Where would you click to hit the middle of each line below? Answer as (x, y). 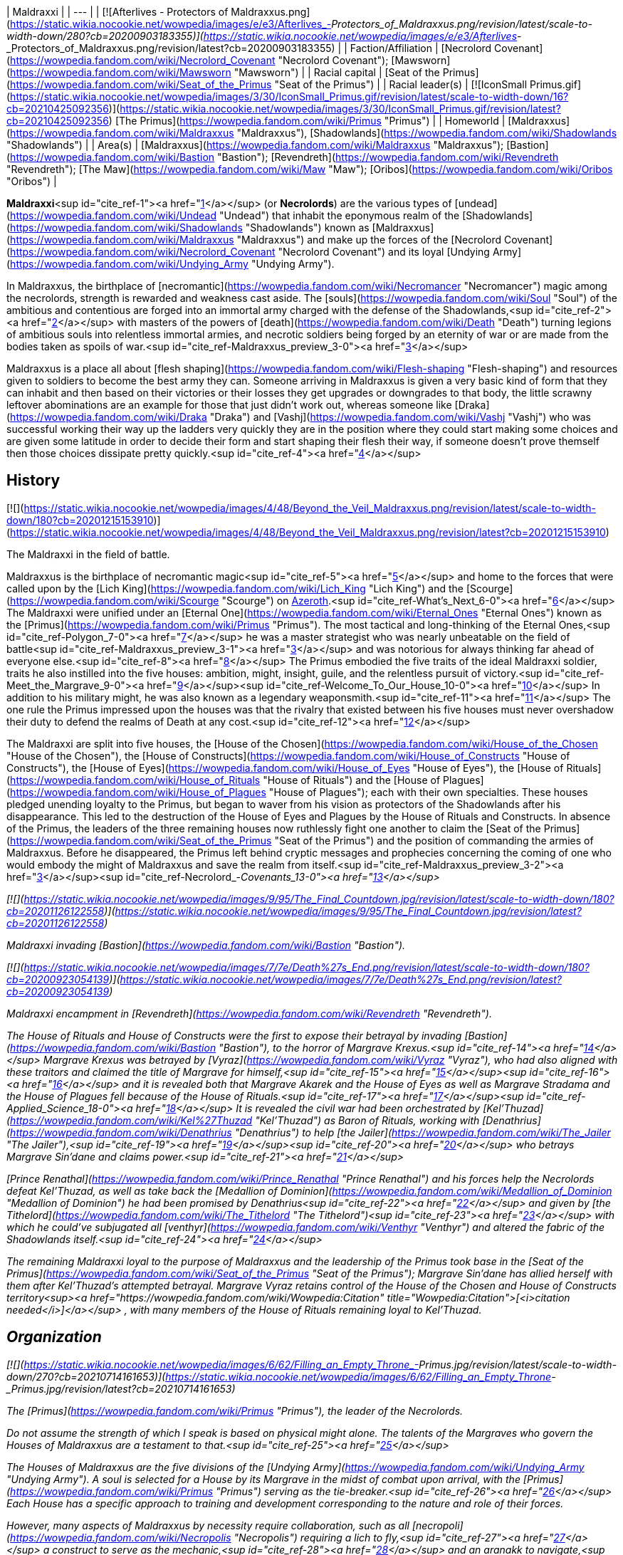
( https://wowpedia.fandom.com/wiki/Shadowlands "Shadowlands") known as (188, 227)
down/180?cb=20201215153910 (80, 520)
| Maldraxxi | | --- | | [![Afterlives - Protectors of (117, 12)
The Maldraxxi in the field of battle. (88, 554)
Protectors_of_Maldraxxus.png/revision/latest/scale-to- (462, 24)
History (33, 481)
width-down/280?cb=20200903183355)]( (105, 36)
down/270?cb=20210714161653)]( (86, 1376)
